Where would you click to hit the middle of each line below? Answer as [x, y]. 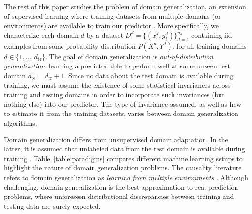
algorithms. [21, 123]
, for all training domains [209, 45]
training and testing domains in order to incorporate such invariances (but [114, 94]
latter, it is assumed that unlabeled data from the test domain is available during [125, 149]
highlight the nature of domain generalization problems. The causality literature [123, 168]
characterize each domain [41, 35]
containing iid [212, 35]
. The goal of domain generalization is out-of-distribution [129, 56]
